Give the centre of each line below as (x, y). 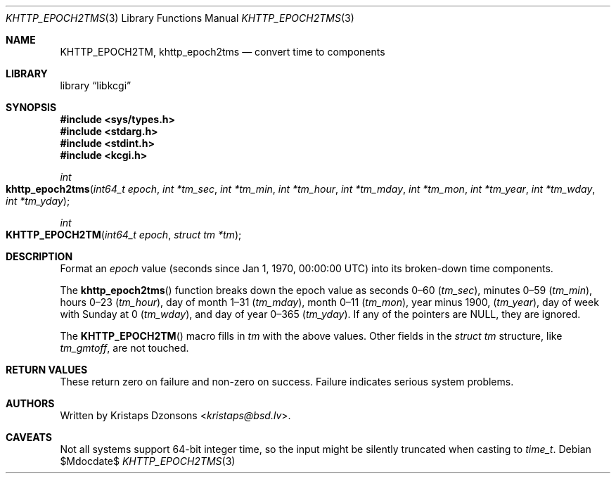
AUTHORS (30, 403)
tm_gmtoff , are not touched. (124, 348)
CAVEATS (29, 437)
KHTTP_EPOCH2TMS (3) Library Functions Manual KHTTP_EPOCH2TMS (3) (180, 18)
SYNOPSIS (31, 107)
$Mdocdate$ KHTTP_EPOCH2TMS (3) (148, 461)
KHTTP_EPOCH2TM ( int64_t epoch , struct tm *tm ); (124, 235)
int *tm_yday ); (38, 201)
